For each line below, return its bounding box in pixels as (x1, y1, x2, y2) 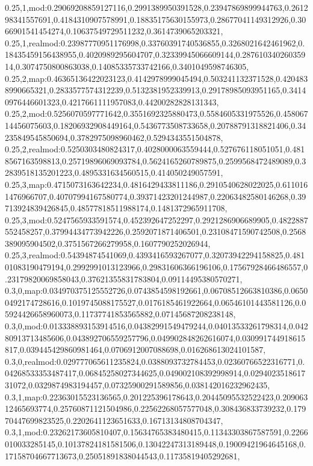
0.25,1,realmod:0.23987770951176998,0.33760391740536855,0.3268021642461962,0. (5, 36, 305, 49)
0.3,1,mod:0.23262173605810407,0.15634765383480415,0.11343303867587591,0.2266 (5, 426, 308, 438)
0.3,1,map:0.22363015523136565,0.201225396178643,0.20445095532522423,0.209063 (5, 390, 308, 403)
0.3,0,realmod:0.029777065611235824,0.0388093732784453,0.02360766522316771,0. (5, 355, 305, 367)
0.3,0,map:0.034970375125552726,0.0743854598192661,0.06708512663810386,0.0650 (5, 284, 308, 297)
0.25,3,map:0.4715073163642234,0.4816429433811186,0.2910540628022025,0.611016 (5, 178, 308, 190)
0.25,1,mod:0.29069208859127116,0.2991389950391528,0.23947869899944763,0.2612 (5, 1, 308, 13)
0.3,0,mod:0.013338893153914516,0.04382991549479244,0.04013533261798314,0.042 (5, 320, 308, 332)
